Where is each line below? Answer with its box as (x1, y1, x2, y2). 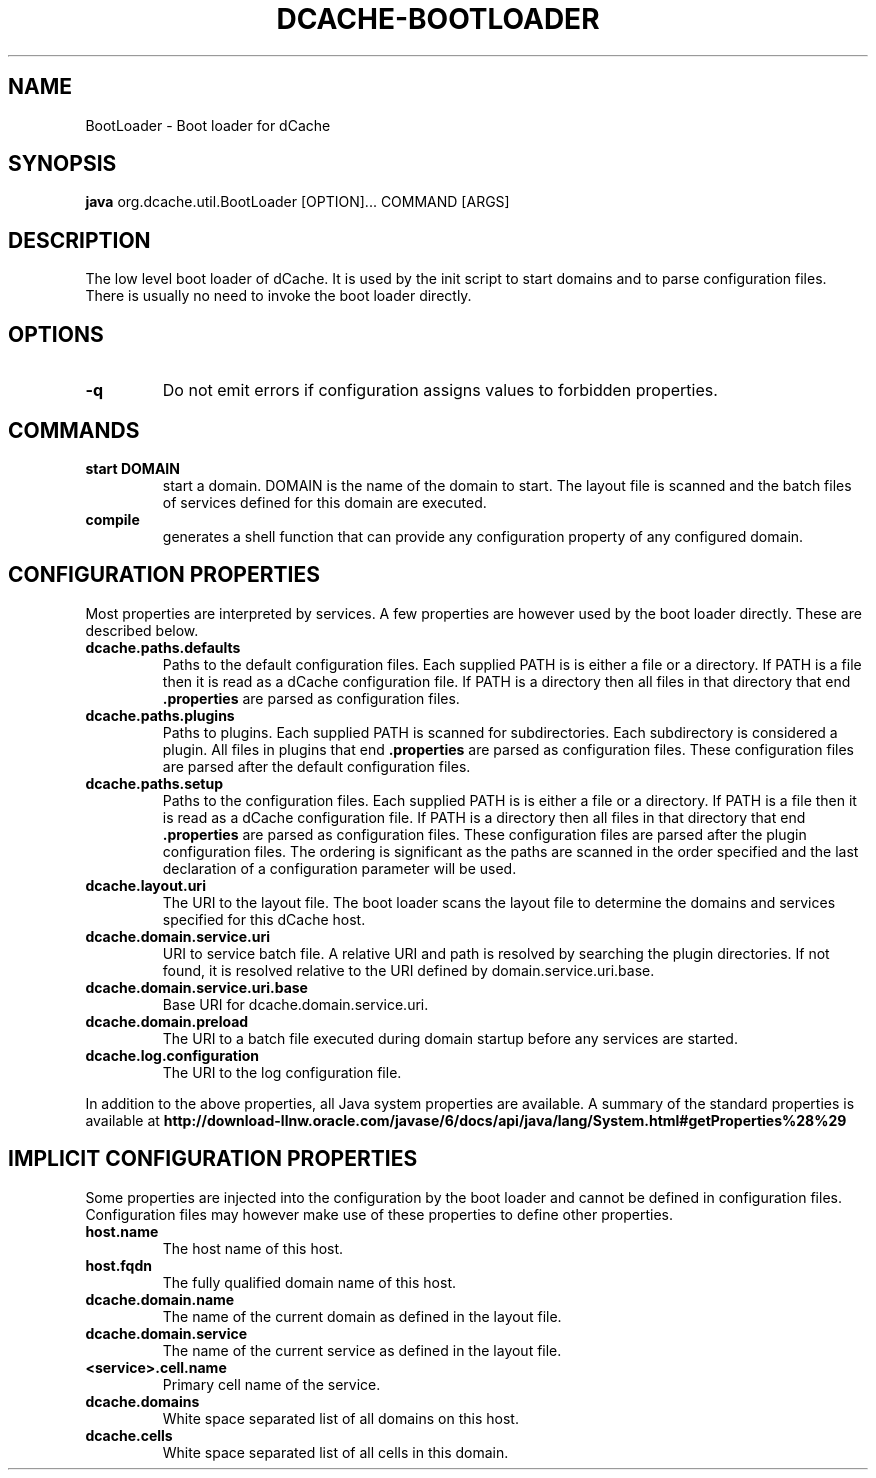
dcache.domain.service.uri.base (85, 978, 308, 996)
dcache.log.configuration (85, 1046, 260, 1064)
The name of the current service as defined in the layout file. (162, 1341, 562, 1359)
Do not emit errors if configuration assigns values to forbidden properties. (162, 380, 718, 401)
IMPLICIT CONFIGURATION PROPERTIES (8, 1146, 418, 1172)
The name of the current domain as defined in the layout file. (162, 1307, 562, 1325)
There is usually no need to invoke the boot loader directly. (85, 287, 472, 305)
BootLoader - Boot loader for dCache (85, 116, 331, 134)
